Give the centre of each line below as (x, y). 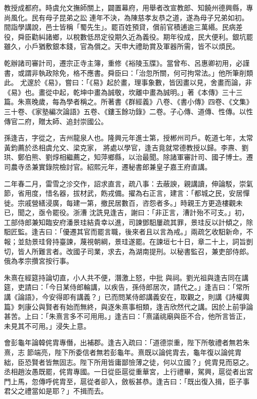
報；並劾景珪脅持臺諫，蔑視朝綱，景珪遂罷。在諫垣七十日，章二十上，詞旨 (125, 242)
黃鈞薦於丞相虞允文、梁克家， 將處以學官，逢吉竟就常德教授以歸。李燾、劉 (126, 147)
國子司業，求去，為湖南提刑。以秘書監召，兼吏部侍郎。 (163, 251)
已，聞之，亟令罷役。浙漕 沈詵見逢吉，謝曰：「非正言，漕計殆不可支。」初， (126, 212)
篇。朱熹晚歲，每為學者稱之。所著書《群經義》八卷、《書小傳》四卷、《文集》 (128, 102)
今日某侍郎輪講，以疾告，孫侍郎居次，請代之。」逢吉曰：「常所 (149, 287)
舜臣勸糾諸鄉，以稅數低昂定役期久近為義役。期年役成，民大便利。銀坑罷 (135, 36)
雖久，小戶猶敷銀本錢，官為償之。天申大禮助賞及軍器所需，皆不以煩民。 (122, 46)
